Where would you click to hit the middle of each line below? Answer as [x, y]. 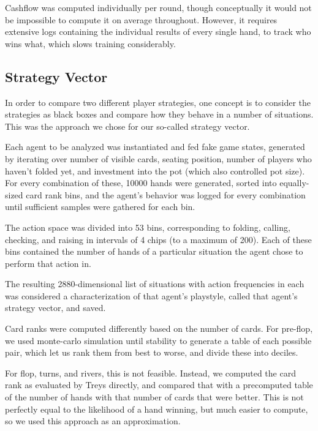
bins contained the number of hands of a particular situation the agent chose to [154, 251]
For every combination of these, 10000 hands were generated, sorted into [141, 183]
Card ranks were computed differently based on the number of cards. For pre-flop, [159, 328]
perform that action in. [48, 263]
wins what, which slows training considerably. [90, 43]
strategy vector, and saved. [55, 308]
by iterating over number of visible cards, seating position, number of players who [158, 158]
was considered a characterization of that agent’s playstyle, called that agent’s [151, 295]
